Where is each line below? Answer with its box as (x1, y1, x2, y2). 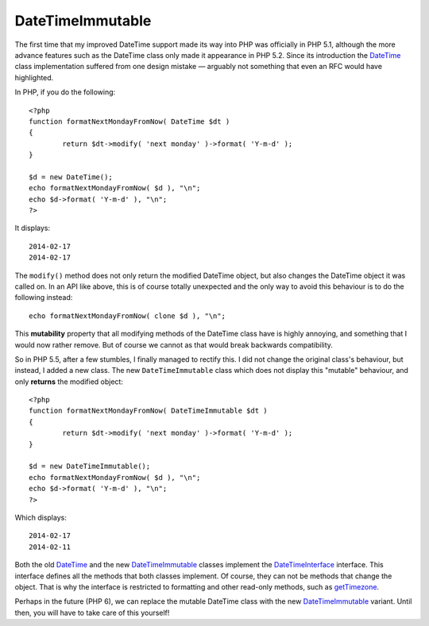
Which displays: (14, 513, 67, 522)
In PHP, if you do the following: (14, 87, 116, 97)
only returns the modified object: (14, 377, 123, 386)
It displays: (14, 223, 51, 233)
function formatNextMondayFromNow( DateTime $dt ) (29, 117, 230, 126)
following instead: (14, 293, 73, 302)
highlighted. (14, 72, 54, 83)
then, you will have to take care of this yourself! (14, 608, 170, 617)
